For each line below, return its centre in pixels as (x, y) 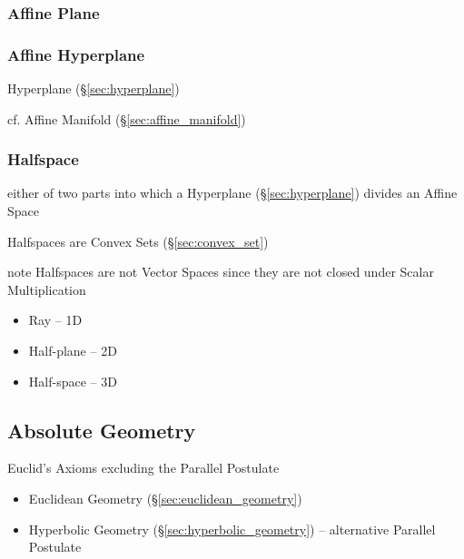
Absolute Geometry (102, 430)
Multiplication (47, 289)
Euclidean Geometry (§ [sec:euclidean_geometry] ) (165, 499)
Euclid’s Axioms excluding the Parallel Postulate (143, 468)
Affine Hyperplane (76, 54)
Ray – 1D (55, 320)
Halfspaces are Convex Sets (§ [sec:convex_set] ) (138, 241)
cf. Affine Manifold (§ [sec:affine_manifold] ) (127, 118)
